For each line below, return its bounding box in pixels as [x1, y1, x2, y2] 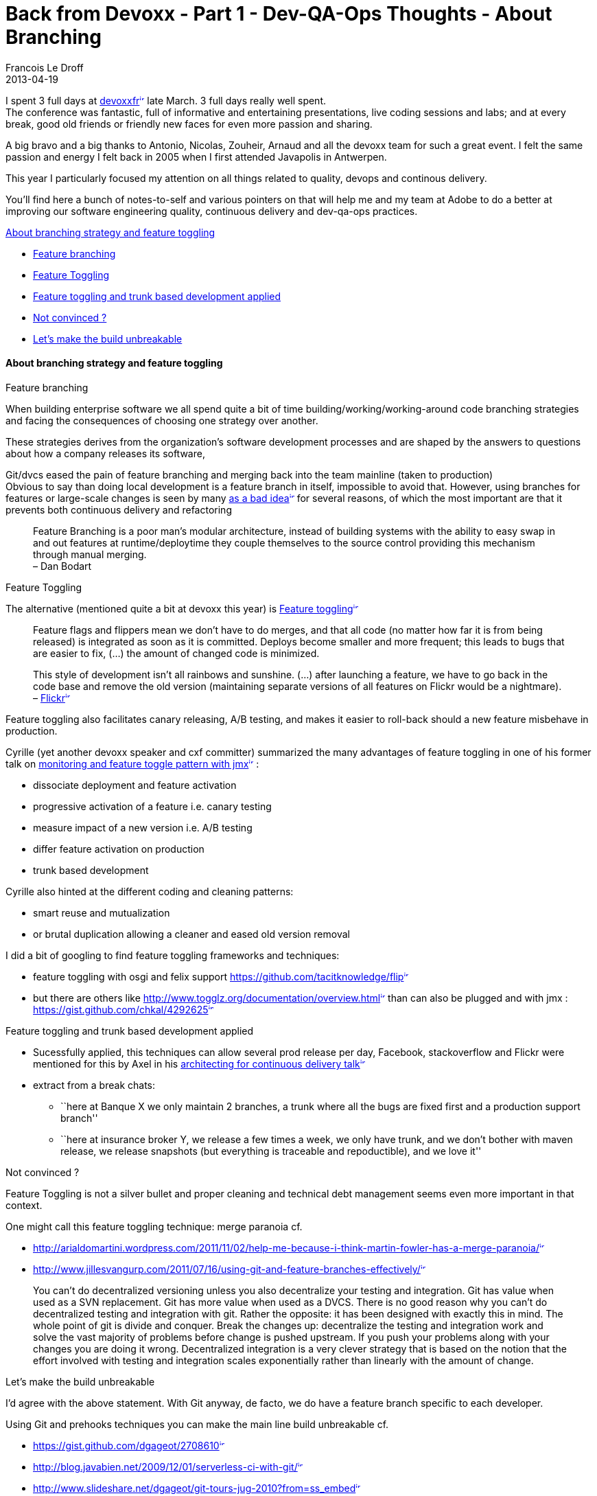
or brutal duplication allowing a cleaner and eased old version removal [33, 928, 350, 940]
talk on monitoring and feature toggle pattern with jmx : [5, 757, 259, 770]
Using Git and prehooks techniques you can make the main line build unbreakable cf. [5, 1418, 389, 1430]
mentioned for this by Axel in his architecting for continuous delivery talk [33, 1057, 360, 1070]
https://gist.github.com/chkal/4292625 [33, 1003, 209, 1015]
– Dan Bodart [33, 560, 92, 572]
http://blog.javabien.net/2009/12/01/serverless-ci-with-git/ [33, 1460, 298, 1473]
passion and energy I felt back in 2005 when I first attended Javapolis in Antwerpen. [5, 150, 387, 163]
